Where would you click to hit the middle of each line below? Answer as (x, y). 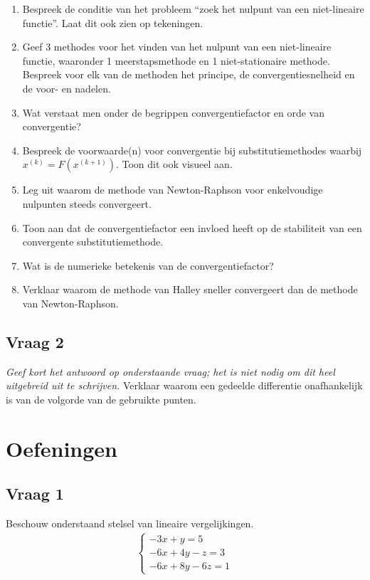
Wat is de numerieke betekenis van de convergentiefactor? (148, 265)
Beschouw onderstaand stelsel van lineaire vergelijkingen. (130, 523)
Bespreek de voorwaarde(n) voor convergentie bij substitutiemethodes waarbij (192, 150)
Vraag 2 (35, 341)
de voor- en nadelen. (67, 88)
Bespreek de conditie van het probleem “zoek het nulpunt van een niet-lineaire (193, 9)
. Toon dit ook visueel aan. (174, 164)
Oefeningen (62, 448)
